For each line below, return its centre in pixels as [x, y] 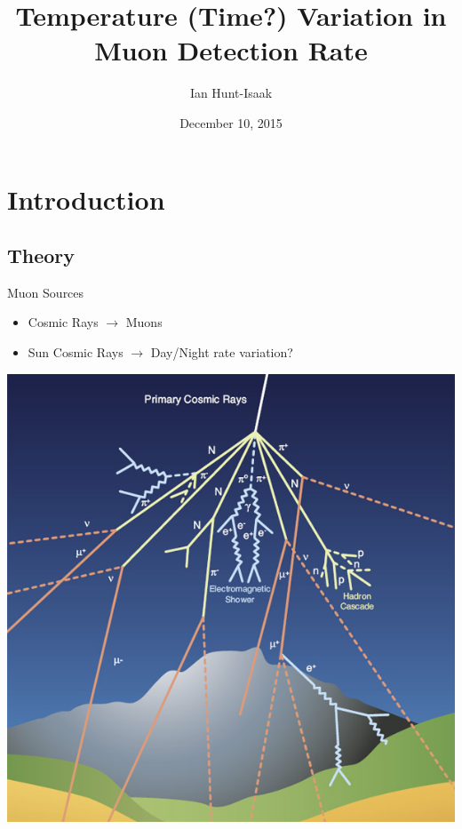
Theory [41, 255]
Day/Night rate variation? [222, 352]
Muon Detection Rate [231, 50]
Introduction [86, 199]
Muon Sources [46, 292]
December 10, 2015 [231, 122]
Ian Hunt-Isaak [231, 93]
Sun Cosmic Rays [76, 352]
